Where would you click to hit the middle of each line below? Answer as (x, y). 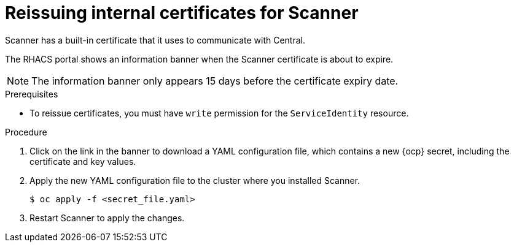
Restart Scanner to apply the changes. (107, 218)
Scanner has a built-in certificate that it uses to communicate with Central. (155, 40)
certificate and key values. (83, 161)
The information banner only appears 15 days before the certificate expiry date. (215, 81)
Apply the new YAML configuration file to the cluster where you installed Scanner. (195, 180)
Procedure (26, 132)
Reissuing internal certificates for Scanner (182, 13)
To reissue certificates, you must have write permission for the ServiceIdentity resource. (219, 113)
